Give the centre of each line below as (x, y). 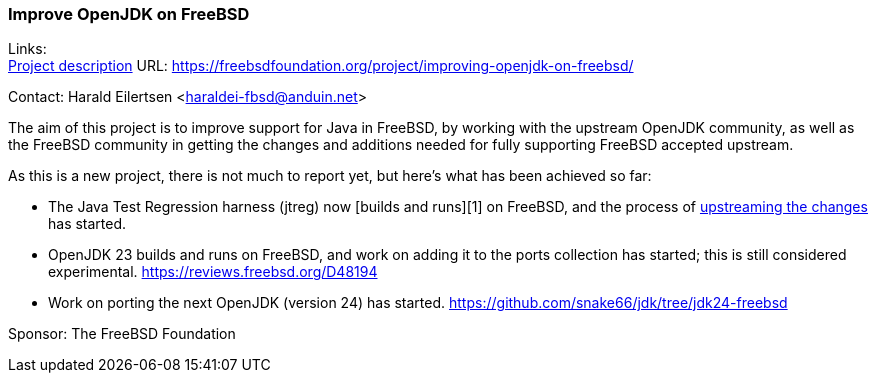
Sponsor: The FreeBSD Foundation (122, 334)
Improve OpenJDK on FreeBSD (129, 14)
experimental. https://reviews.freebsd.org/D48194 (213, 272)
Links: (27, 49)
